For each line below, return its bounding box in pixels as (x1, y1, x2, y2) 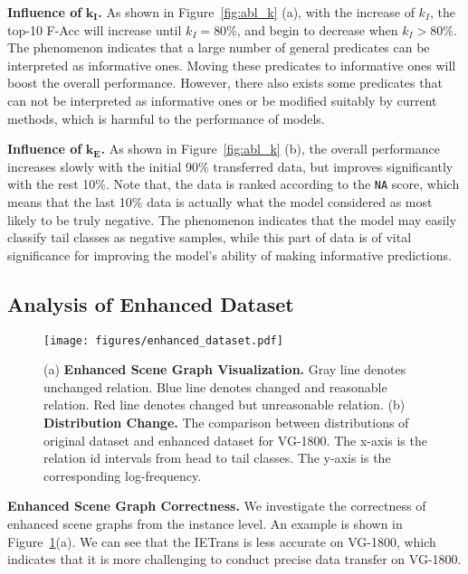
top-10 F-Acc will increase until (7, 20, 182, 39)
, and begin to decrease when (236, 20, 398, 39)
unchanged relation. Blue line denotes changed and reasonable (43, 377, 387, 396)
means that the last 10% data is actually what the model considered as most (7, 193, 433, 211)
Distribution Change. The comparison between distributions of (43, 413, 409, 432)
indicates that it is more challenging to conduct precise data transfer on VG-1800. (7, 550, 462, 569)
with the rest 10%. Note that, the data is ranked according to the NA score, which (7, 174, 460, 193)
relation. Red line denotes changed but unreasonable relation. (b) (43, 395, 406, 414)
